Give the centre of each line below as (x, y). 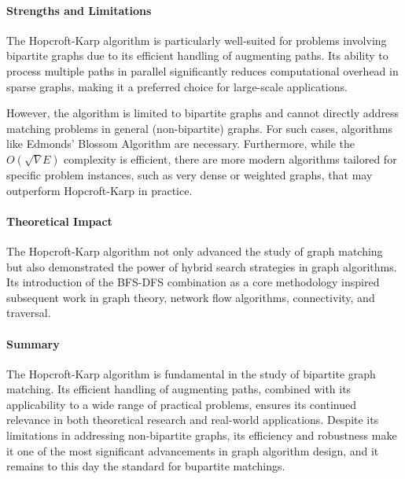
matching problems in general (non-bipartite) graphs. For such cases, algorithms (199, 128)
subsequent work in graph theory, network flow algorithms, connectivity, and (191, 297)
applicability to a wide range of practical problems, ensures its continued (181, 404)
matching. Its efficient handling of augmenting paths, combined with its (179, 389)
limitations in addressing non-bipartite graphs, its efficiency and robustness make (202, 435)
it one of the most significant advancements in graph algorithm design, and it (193, 450)
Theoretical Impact (59, 221)
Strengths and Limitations (79, 10)
